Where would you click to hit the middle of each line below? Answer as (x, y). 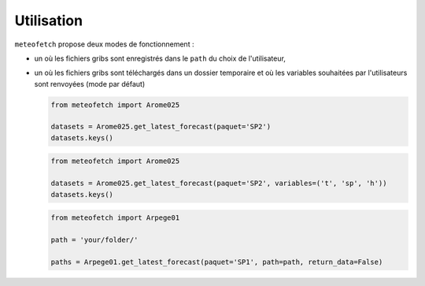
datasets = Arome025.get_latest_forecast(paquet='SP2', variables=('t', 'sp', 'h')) (219, 184)
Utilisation (48, 20)
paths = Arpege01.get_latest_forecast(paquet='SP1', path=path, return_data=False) (217, 262)
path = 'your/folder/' (94, 240)
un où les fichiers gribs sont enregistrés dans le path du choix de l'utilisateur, (160, 58)
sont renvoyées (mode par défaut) (90, 84)
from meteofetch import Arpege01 (115, 218)
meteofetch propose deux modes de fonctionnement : (104, 44)
